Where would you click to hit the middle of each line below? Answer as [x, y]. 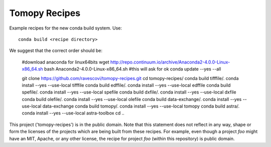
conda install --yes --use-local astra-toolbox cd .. [73, 113]
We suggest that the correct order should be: [56, 50]
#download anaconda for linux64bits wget [65, 62]
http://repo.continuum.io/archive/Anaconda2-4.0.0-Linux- [170, 62]
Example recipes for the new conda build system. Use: [66, 28]
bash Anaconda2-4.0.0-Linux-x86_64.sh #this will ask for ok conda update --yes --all [133, 69]
